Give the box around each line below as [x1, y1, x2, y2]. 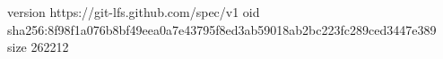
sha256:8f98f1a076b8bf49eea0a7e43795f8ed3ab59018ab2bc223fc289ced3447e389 [7, 20, 437, 38]
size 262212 [7, 38, 69, 56]
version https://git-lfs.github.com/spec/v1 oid [7, 3, 260, 21]
